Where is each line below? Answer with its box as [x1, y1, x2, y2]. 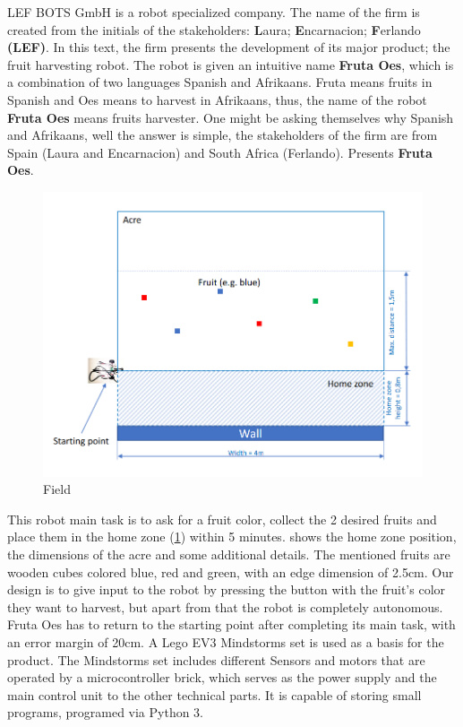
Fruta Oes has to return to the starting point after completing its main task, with [7, 615, 456, 634]
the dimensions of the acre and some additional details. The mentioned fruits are [7, 544, 450, 563]
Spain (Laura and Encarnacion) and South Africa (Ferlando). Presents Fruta [7, 143, 433, 161]
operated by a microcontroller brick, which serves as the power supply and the [7, 668, 437, 687]
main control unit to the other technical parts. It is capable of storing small [7, 685, 422, 704]
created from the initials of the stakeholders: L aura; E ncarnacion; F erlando [7, 20, 421, 39]
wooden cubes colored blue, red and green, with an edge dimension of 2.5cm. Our [7, 562, 454, 581]
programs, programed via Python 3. [7, 703, 204, 722]
